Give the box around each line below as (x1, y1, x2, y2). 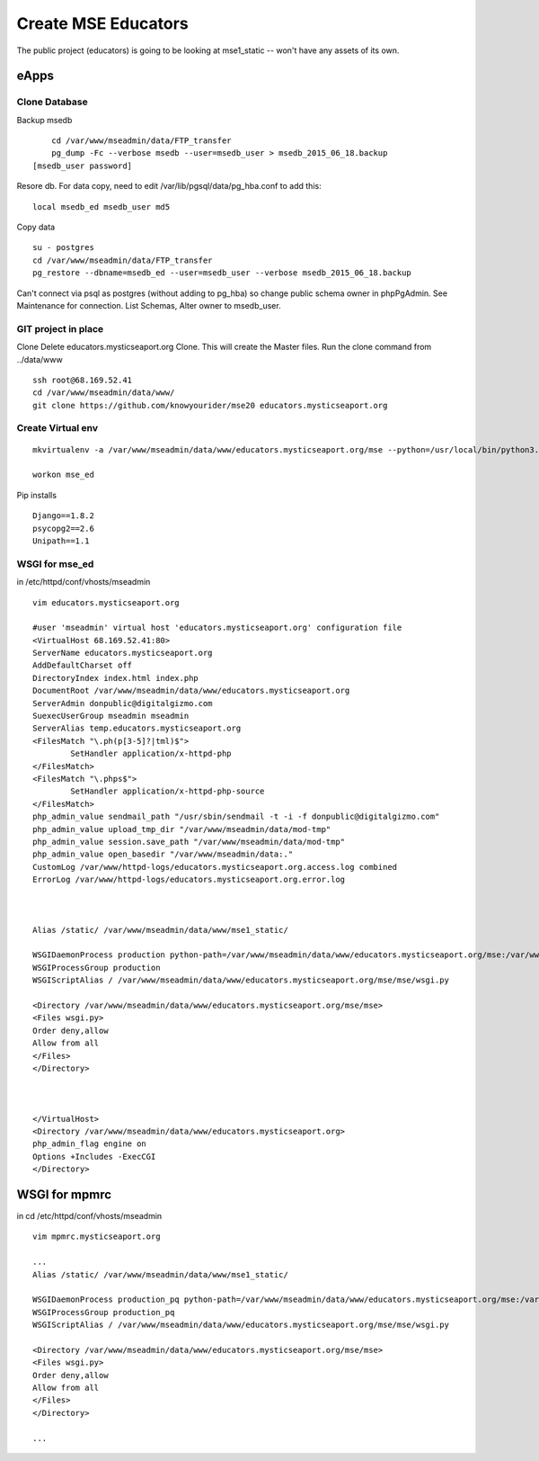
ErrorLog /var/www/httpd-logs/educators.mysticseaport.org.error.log (32, 874, 346, 885)
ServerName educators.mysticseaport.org (32, 648, 213, 659)
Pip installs (16, 489, 57, 500)
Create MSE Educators (16, 13, 189, 33)
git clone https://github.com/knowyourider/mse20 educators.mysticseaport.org (32, 400, 388, 410)
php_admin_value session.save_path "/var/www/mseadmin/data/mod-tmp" (32, 837, 346, 847)
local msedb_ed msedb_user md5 (32, 202, 171, 211)
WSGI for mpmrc (16, 1187, 112, 1202)
